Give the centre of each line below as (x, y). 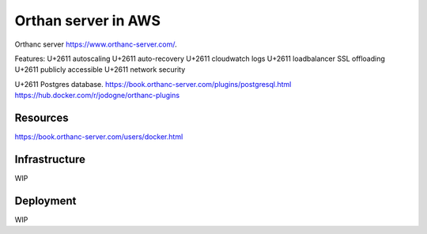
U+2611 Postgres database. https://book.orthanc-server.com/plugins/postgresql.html (153, 84)
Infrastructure (50, 159)
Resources (42, 117)
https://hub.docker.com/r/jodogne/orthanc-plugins (97, 96)
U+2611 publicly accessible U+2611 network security (100, 70)
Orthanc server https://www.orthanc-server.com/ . (96, 44)
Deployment (45, 200)
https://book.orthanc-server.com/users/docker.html (99, 137)
